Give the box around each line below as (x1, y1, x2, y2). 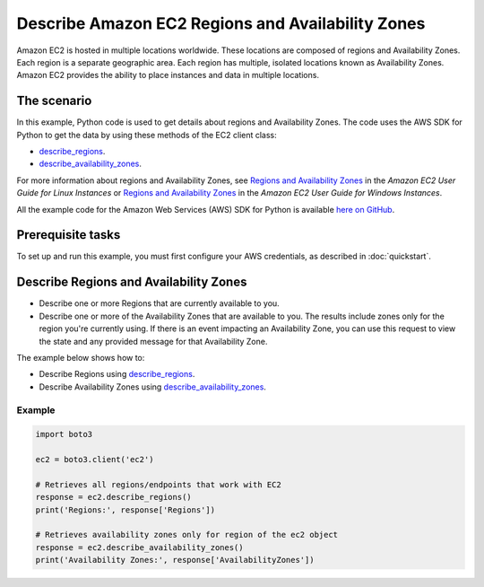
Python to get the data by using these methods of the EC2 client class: (16, 129, 277, 140)
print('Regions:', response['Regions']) (35, 504, 215, 515)
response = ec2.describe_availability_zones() (35, 542, 244, 552)
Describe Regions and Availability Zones (16, 275, 247, 290)
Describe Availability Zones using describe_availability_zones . (39, 381, 266, 392)
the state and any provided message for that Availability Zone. (39, 336, 268, 346)
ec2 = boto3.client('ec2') (35, 454, 154, 465)
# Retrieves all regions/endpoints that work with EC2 (35, 479, 281, 489)
